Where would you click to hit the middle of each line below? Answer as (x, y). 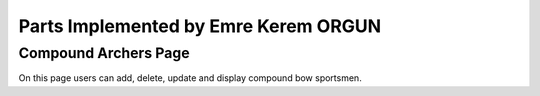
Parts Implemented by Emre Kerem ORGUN (200, 26)
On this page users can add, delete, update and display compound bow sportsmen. (190, 78)
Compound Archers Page (104, 53)
